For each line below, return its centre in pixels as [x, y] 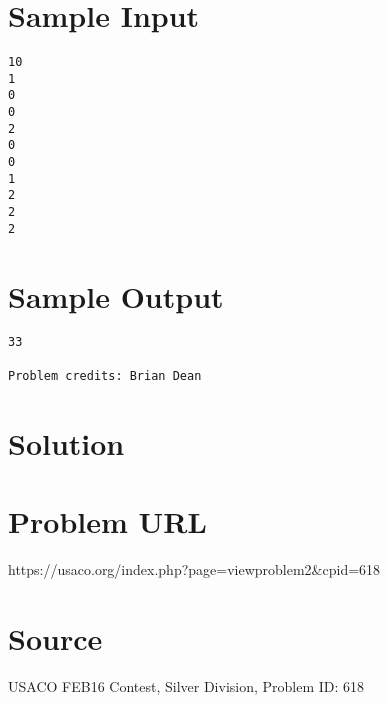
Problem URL [107, 521]
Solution [66, 442]
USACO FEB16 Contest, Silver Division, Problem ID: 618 [186, 685]
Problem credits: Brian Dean [105, 375]
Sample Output [116, 295]
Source [55, 637]
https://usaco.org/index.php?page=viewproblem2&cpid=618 [194, 568]
